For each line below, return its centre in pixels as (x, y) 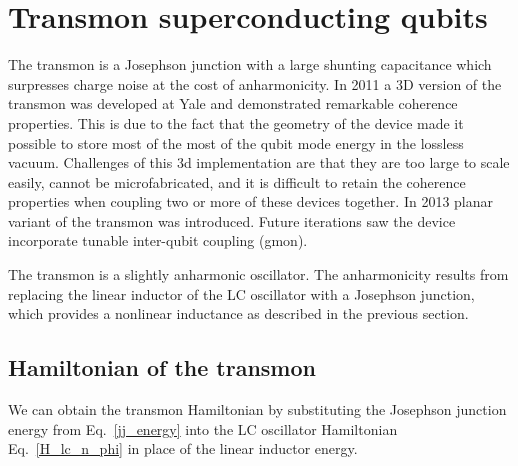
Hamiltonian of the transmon (162, 367)
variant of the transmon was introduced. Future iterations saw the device (232, 220)
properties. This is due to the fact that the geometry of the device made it (236, 122)
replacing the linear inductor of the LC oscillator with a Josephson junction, (241, 293)
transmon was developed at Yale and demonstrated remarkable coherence (233, 103)
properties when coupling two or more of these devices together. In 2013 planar (251, 201)
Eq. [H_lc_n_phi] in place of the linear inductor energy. (183, 448)
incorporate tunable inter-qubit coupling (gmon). (158, 240)
